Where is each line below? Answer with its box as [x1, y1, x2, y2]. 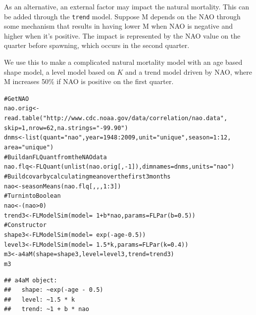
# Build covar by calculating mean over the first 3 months [4, 173, 171, 180]
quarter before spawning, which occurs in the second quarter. [4, 40, 190, 50]
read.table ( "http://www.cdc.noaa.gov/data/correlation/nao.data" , [4, 115, 228, 122]
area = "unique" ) [4, 144, 54, 151]
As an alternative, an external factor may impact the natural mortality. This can [4, 1, 250, 11]
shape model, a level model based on [4, 66, 115, 77]
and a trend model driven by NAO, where [125, 66, 252, 77]
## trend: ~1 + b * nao [4, 306, 89, 313]
